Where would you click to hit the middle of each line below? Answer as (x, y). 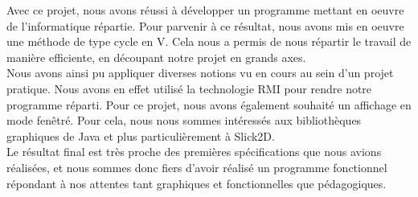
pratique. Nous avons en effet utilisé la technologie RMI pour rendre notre (189, 88)
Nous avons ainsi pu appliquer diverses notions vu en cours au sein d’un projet (200, 73)
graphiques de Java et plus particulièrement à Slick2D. (141, 135)
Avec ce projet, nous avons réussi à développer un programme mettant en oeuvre (205, 10)
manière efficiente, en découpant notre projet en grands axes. (156, 57)
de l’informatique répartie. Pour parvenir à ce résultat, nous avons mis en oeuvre (205, 25)
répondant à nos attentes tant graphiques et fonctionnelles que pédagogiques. (197, 183)
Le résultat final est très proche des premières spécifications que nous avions (194, 152)
